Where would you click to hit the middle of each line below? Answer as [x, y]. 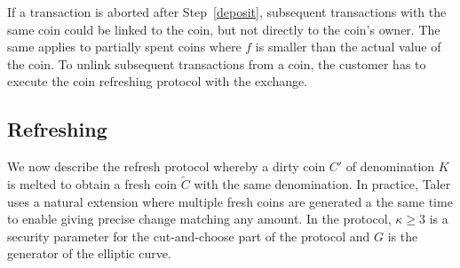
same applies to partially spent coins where [124, 47]
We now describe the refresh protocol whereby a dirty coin [167, 166]
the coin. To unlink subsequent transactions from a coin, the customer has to [217, 63]
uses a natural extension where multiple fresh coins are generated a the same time [230, 201]
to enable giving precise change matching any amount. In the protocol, [199, 219]
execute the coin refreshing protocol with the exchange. [158, 81]
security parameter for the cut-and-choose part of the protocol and [189, 236]
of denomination [390, 166]
